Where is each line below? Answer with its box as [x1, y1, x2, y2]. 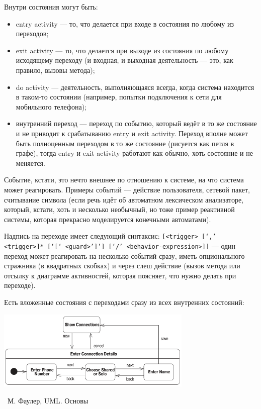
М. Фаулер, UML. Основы [7, 395, 89, 406]
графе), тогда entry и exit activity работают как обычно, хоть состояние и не [16, 148, 253, 158]
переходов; [16, 28, 49, 39]
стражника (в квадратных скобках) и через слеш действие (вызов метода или [4, 260, 240, 271]
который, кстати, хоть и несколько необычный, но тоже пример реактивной [4, 204, 235, 215]
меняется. [16, 157, 45, 168]
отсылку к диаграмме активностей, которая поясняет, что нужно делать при [4, 270, 236, 280]
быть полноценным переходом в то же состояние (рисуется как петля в [16, 138, 234, 148]
